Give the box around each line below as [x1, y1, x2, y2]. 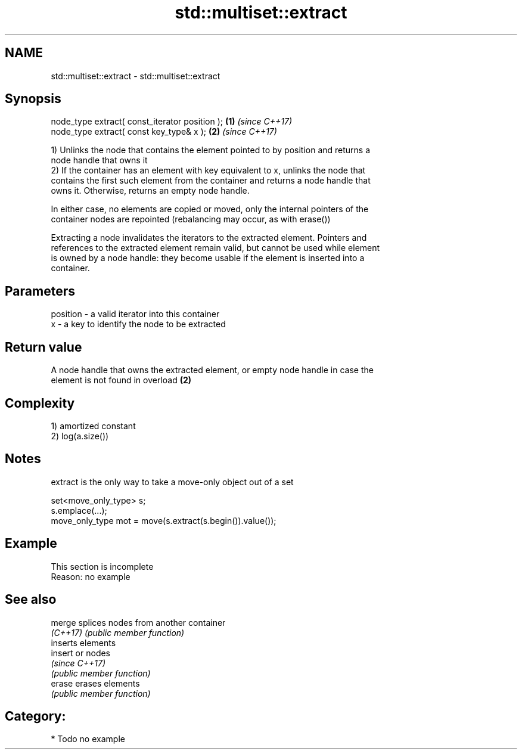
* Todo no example [51, 734, 125, 744]
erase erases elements [51, 678, 140, 688]
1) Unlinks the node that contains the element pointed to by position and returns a [51, 145, 371, 156]
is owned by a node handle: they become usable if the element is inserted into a [51, 253, 365, 263]
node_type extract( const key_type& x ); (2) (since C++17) [51, 126, 277, 137]
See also [5, 592, 57, 607]
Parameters [5, 283, 75, 299]
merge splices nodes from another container [51, 617, 226, 628]
